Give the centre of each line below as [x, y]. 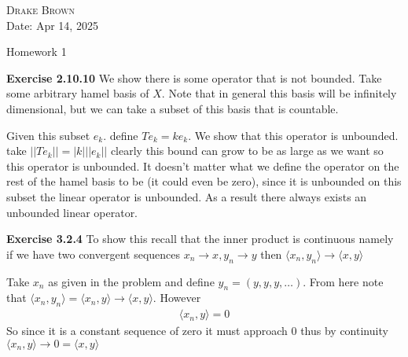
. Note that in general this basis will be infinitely [279, 93]
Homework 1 [37, 52]
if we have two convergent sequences [94, 254]
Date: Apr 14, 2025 [52, 25]
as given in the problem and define [131, 281]
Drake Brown [41, 9]
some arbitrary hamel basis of [78, 93]
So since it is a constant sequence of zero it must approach [147, 331]
